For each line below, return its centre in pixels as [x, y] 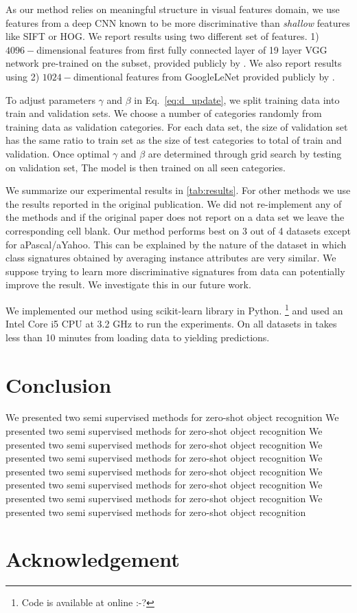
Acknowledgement [93, 559]
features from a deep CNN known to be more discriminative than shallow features [178, 22]
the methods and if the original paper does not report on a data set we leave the [175, 217]
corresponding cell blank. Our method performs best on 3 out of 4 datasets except [178, 230]
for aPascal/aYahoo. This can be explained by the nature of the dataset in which [176, 244]
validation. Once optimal [58, 153]
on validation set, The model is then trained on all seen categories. [146, 167]
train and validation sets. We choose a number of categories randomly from [164, 113]
